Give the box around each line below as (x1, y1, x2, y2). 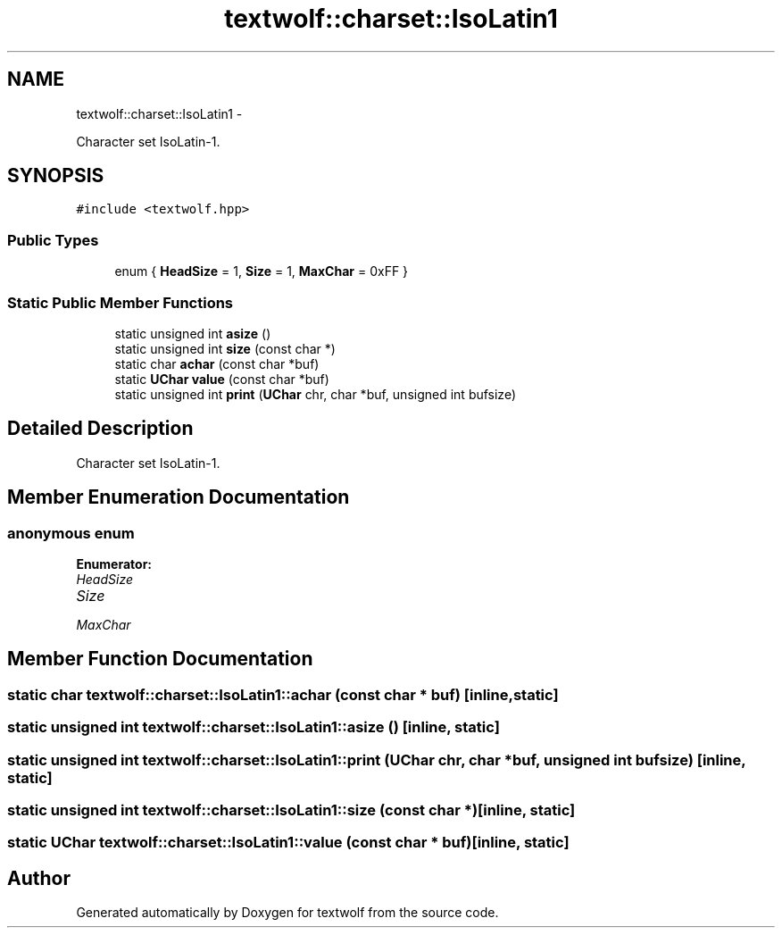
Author (7, 866, 71, 889)
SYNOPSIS (7, 164, 104, 188)
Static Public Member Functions (7, 293, 234, 312)
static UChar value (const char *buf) (114, 371, 329, 387)
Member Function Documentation (7, 647, 313, 671)
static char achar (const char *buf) (114, 355, 320, 371)
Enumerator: (76, 556, 153, 572)
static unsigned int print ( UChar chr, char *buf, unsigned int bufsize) (114, 386, 517, 402)
